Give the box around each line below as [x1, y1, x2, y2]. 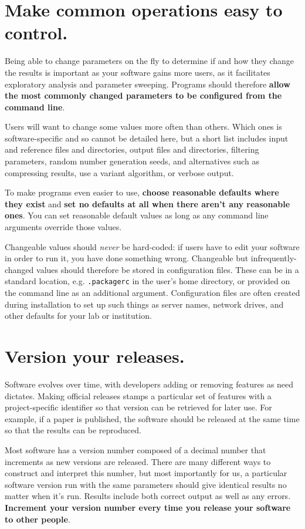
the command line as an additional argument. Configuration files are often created [5, 287, 300, 299]
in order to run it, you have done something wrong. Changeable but [5, 252, 249, 264]
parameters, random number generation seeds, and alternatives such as [5, 155, 259, 167]
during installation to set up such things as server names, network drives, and [5, 298, 284, 310]
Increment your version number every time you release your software [5, 501, 291, 513]
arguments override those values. [5, 221, 122, 233]
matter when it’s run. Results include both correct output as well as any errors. [5, 490, 291, 502]
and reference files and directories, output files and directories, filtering [5, 143, 259, 156]
